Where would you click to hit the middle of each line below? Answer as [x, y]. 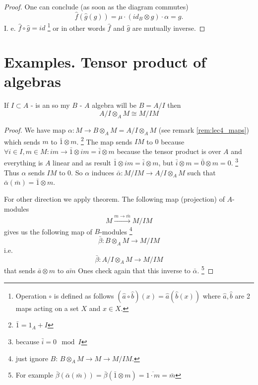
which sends [22, 141]
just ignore [32, 358]
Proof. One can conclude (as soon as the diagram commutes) [96, 6]
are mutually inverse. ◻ [169, 28]
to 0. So [71, 172]
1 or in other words [76, 27]
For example [34, 375]
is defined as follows [84, 295]
